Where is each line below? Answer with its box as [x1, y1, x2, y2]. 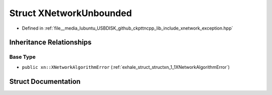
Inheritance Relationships [9, 38, 92, 47]
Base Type [9, 53, 36, 60]
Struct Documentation [9, 77, 81, 85]
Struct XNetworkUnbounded [9, 8, 132, 19]
